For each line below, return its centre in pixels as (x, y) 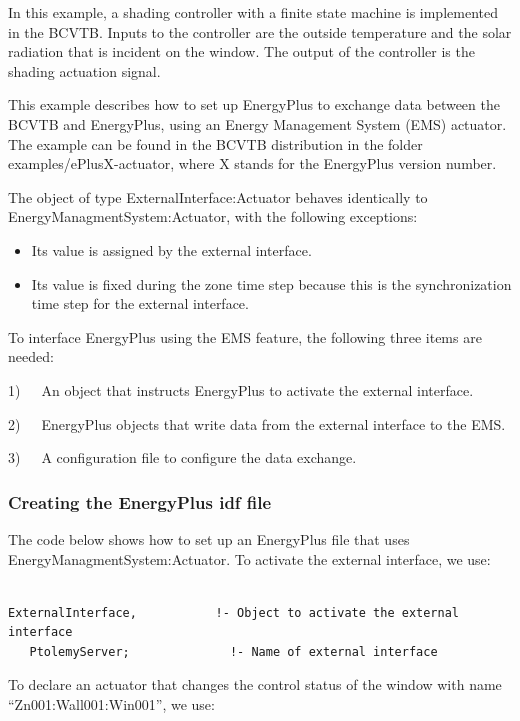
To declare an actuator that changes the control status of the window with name (255, 684)
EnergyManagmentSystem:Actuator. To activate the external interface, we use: (249, 558)
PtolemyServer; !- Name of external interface (233, 651)
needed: (31, 356)
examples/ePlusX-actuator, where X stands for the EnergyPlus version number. (252, 163)
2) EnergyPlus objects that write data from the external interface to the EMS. (257, 423)
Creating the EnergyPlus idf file (140, 501)
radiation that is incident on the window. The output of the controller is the (241, 51)
